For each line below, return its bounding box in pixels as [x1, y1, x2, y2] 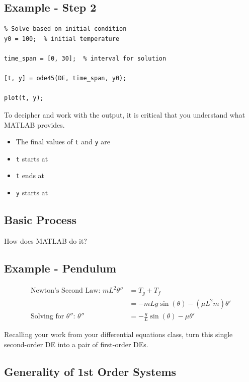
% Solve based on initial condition [4, 25, 127, 33]
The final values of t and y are [16, 136, 110, 147]
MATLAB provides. [4, 119, 65, 130]
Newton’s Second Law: [30, 287, 101, 295]
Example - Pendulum [4, 260, 117, 276]
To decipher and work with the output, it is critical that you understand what [4, 109, 245, 120]
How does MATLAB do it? [4, 235, 87, 246]
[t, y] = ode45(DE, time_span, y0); [4, 75, 127, 82]
